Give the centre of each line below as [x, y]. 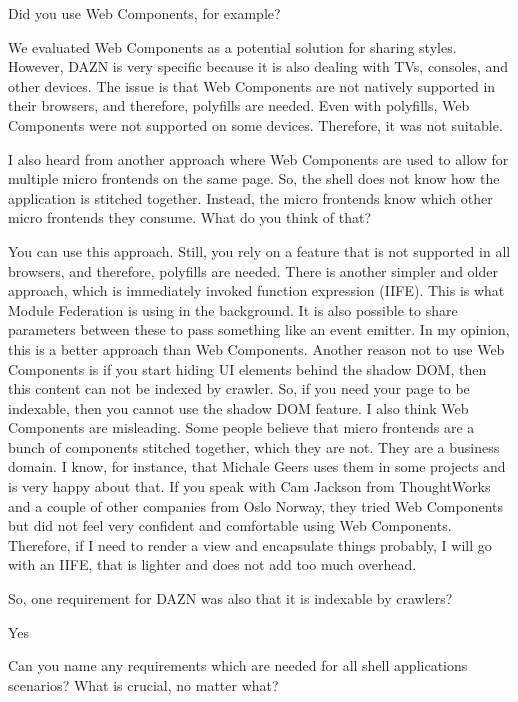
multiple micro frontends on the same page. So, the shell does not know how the [254, 178]
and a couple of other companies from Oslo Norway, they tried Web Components [256, 505]
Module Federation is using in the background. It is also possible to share [233, 309]
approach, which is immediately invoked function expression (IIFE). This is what [256, 290]
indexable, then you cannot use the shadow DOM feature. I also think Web [238, 407]
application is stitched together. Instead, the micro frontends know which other [250, 197]
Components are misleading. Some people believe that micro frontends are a [241, 427]
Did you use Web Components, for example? [144, 13]
